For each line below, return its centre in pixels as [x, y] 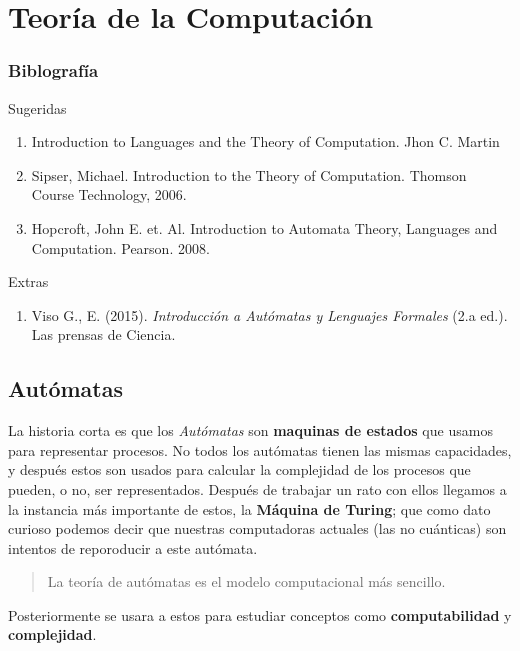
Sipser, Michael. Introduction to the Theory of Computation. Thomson [249, 174]
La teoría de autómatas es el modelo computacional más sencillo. [246, 581]
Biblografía [53, 70]
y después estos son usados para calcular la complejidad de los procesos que [239, 469]
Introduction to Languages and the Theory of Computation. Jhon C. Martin [265, 141]
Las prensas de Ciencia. [103, 334]
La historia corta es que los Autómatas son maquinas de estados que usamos [250, 430]
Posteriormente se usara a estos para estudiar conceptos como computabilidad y [260, 614]
